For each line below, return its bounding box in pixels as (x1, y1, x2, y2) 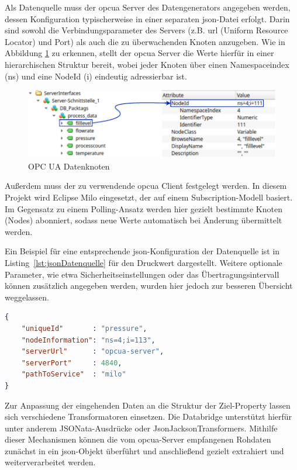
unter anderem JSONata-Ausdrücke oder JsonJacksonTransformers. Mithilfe (5, 421, 278, 434)
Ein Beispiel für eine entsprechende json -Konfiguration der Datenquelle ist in (5, 245, 280, 257)
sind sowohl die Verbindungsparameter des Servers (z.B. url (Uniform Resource (5, 24, 288, 36)
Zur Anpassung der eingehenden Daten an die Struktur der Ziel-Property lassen (5, 399, 291, 411)
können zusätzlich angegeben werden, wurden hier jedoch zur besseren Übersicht (5, 279, 293, 292)
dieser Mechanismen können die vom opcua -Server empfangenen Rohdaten (5, 433, 271, 445)
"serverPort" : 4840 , (21, 358, 122, 367)
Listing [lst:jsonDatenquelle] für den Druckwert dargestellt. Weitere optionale (5, 256, 282, 268)
